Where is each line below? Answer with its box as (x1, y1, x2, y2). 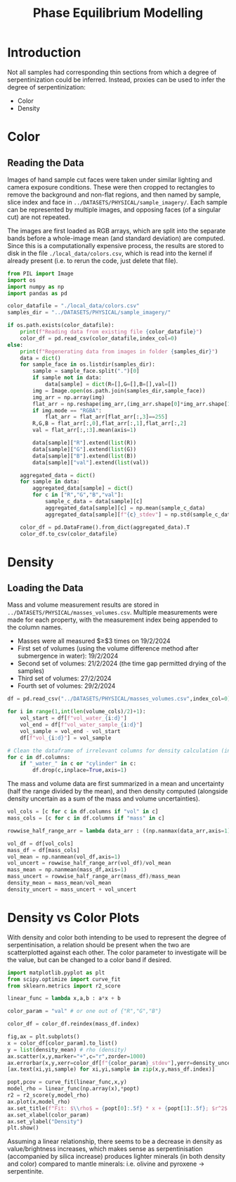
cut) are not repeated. (7, 213, 71, 221)
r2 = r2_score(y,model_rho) (7, 1092, 90, 1099)
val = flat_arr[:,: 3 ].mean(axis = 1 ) (32, 426, 137, 434)
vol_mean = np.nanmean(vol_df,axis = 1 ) (7, 853, 121, 861)
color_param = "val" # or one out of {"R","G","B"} (7, 1008, 162, 1015)
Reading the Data (7, 156, 84, 168)
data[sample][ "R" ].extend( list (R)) (32, 439, 137, 447)
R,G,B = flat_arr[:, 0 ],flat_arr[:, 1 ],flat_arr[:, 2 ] (32, 420, 188, 427)
